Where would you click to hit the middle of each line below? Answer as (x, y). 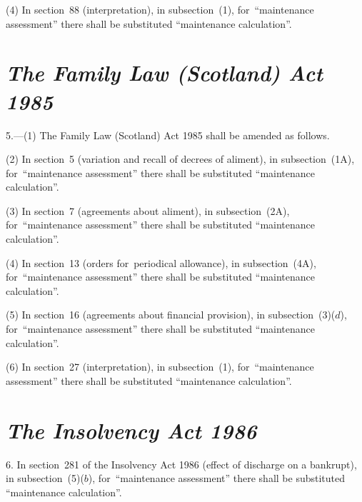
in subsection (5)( (45, 478)
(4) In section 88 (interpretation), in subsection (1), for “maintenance (160, 9)
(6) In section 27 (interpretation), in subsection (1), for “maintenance (160, 367)
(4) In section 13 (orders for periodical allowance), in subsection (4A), (161, 262)
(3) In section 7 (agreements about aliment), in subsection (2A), (148, 210)
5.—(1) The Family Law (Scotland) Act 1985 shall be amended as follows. (168, 135)
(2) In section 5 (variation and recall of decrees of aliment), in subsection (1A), (180, 159)
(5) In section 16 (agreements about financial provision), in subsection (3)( (171, 315)
